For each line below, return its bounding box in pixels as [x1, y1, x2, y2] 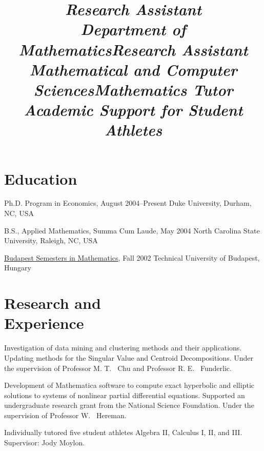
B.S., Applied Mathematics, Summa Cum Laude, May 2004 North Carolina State [4, 225, 260, 236]
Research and [4, 292, 101, 313]
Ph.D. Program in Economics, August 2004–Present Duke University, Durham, [4, 198, 252, 208]
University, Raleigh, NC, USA [4, 235, 98, 246]
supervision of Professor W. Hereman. [4, 409, 127, 420]
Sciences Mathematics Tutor [33, 79, 233, 100]
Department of [80, 18, 186, 40]
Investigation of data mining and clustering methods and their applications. [4, 342, 242, 353]
